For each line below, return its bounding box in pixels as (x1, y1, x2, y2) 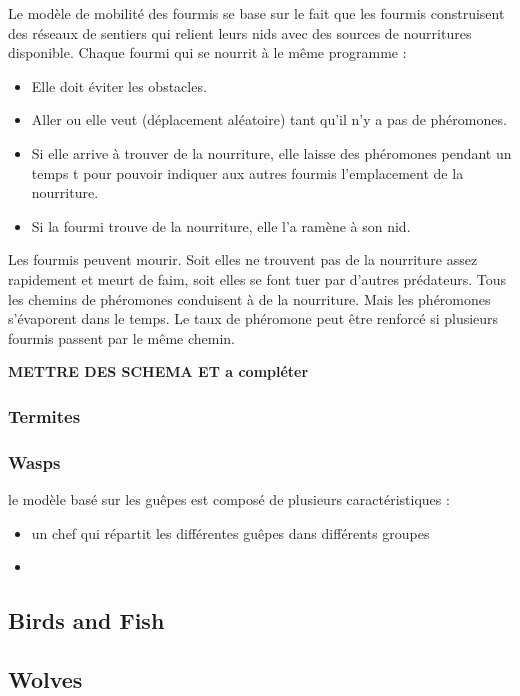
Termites (8, 403, 81, 428)
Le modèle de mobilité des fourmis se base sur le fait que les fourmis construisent (8, 3, 505, 23)
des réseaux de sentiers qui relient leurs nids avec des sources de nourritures (8, 22, 472, 43)
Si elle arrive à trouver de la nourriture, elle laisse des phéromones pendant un (31, 142, 512, 163)
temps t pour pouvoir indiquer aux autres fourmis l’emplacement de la (31, 162, 464, 183)
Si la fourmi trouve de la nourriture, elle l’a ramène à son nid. (31, 215, 411, 236)
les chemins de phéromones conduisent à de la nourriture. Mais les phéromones (8, 288, 491, 309)
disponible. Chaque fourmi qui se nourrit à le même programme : (8, 42, 407, 63)
